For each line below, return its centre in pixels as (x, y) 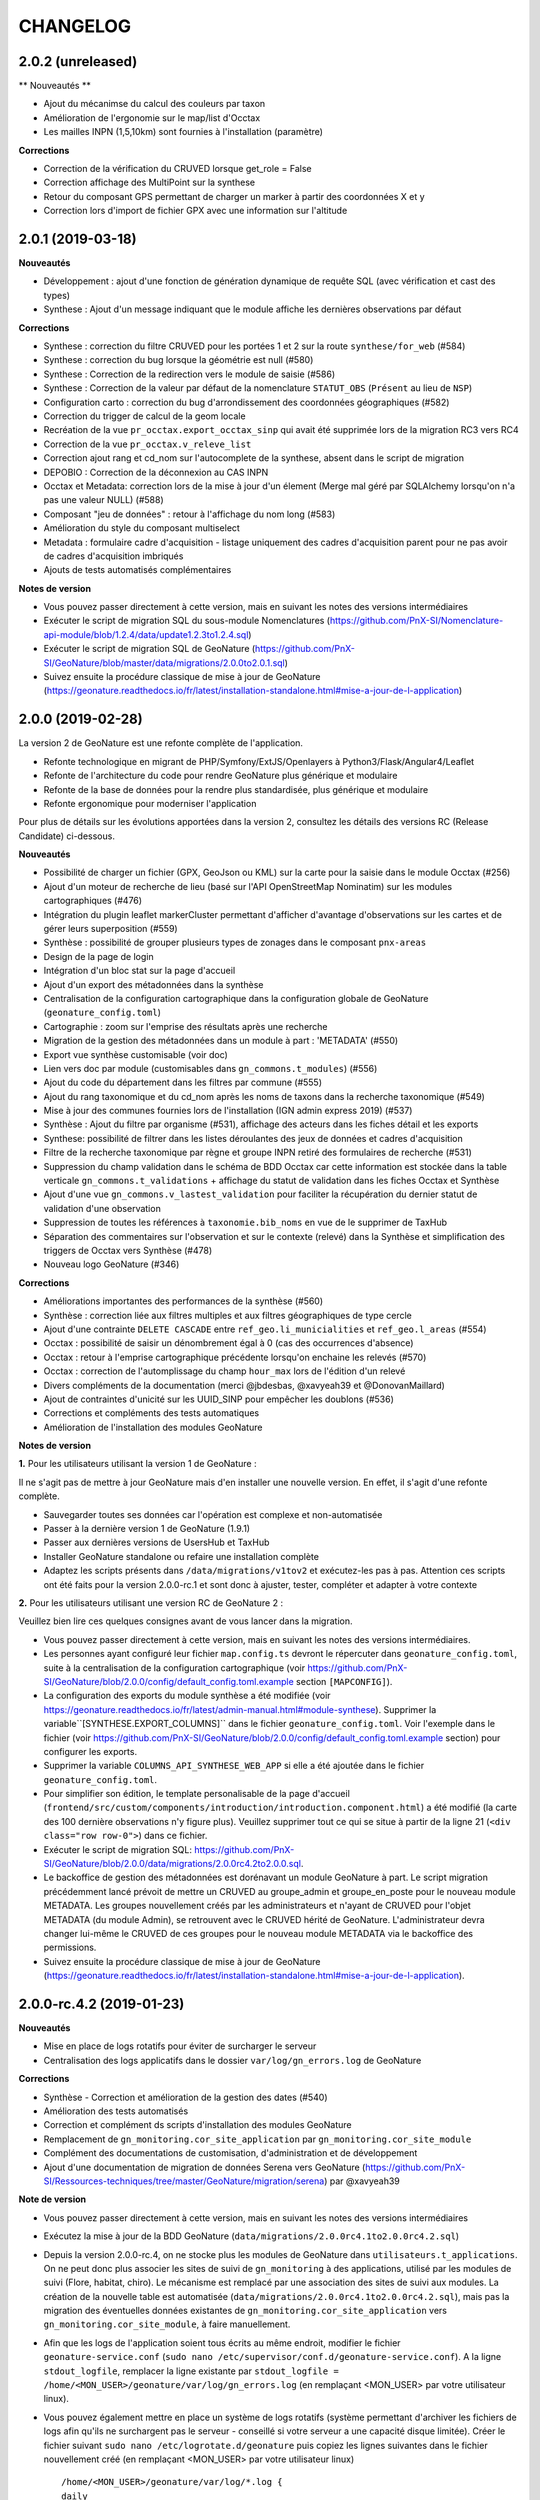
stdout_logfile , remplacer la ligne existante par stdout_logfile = (191, 2371)
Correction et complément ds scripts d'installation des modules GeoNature (197, 2125)
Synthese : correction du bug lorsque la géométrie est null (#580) (178, 360)
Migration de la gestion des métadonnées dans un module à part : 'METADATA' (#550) (221, 1041)
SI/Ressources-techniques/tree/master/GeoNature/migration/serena (184, 2181)
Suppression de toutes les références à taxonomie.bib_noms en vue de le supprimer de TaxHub (245, 1222)
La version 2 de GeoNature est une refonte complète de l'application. (161, 743)
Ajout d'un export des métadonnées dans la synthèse (153, 984)
